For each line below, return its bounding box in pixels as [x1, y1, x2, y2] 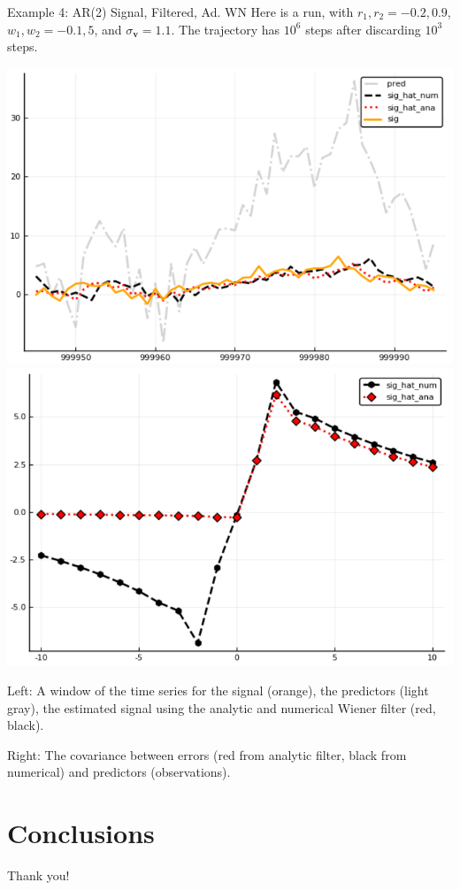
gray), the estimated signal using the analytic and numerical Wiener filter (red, [7, 698, 436, 717]
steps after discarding [305, 19, 421, 38]
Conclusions [7, 815, 155, 851]
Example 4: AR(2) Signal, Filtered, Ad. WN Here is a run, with [7, 3, 354, 20]
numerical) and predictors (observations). [7, 763, 231, 781]
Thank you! [7, 866, 70, 885]
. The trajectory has [171, 19, 280, 38]
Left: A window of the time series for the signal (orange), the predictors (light [7, 680, 429, 699]
